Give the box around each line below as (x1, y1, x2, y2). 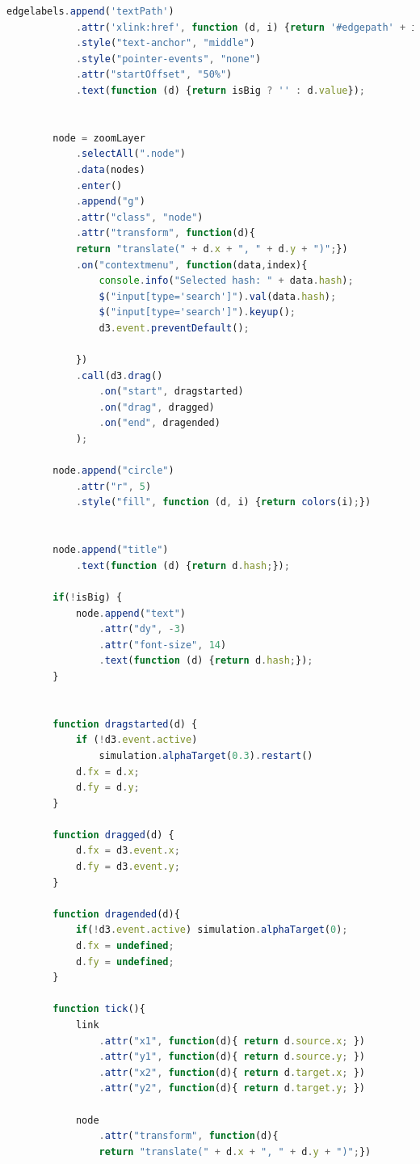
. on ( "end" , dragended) (99, 417, 220, 429)
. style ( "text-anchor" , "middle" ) (75, 37, 255, 49)
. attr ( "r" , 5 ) (75, 480, 152, 492)
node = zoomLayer (52, 132, 145, 144)
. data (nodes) (75, 163, 145, 175)
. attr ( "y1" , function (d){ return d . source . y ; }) (99, 1051, 365, 1063)
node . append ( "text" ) (75, 607, 186, 619)
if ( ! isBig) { (52, 591, 123, 603)
